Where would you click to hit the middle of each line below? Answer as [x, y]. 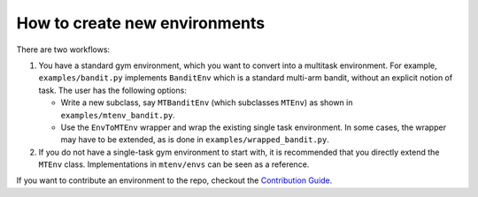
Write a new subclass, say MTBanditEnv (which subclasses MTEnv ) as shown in [207, 102]
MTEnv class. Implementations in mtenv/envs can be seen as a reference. [174, 164]
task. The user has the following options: [113, 90]
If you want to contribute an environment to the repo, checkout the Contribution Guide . [174, 180]
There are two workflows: [63, 49]
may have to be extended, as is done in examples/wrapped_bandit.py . [195, 140]
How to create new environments [141, 23]
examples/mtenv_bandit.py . [118, 115]
